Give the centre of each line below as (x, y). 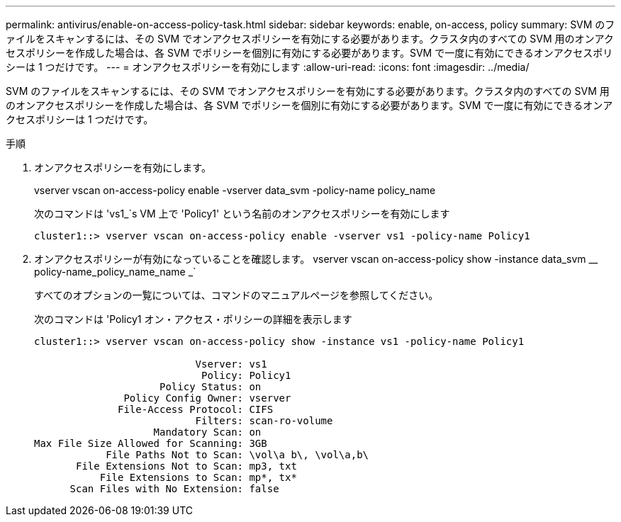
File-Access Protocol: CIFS (196, 409)
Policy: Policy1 (246, 375)
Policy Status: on (211, 387)
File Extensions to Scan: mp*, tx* (198, 477)
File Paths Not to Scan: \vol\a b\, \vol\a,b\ (237, 455)
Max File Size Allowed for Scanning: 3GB (151, 443)
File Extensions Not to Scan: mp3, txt (186, 466)
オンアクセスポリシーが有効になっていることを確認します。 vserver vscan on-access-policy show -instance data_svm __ (316, 259)
